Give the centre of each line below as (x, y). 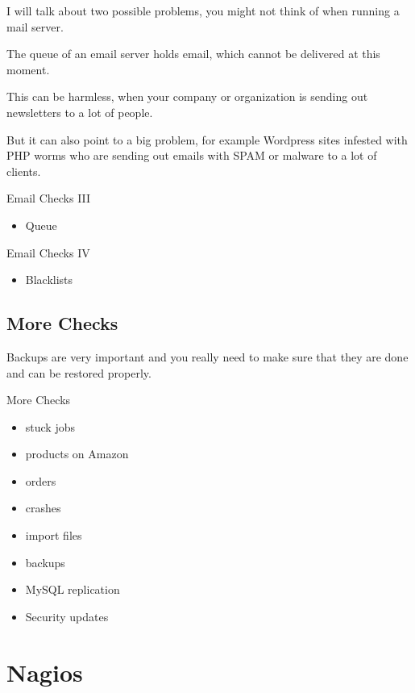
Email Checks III (49, 198)
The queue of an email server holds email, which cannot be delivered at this (193, 54)
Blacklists (49, 280)
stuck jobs (50, 426)
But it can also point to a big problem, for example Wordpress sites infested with (207, 139)
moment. (28, 69)
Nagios (45, 672)
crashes (43, 508)
